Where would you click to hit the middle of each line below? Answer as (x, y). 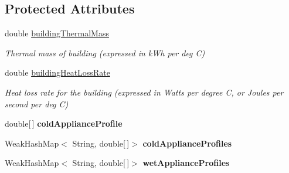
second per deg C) (37, 104)
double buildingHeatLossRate (57, 72)
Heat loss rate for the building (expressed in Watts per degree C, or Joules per (144, 92)
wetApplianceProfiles (186, 163)
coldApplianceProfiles (187, 143)
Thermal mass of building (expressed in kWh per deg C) (105, 52)
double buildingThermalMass (57, 33)
